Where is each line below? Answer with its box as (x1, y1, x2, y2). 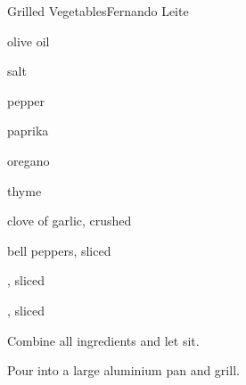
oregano (7, 151, 50, 169)
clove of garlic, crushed (7, 211, 132, 230)
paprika (7, 121, 49, 140)
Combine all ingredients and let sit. (7, 331, 200, 349)
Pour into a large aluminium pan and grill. (7, 361, 240, 380)
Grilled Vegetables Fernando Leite (7, 2, 189, 20)
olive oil (7, 31, 50, 50)
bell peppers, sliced (7, 241, 111, 259)
